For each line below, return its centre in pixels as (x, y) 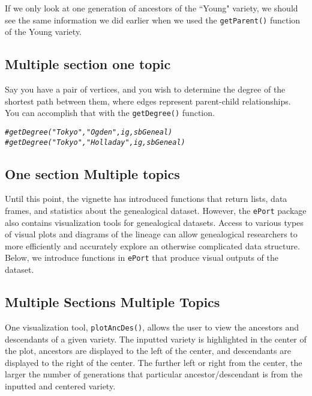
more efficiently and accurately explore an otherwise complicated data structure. (152, 245)
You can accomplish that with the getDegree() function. (110, 113)
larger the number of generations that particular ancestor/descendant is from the (154, 374)
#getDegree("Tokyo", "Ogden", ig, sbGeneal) (89, 132)
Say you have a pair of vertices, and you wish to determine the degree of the (145, 89)
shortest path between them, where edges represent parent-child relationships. (148, 101)
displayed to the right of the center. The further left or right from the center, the (154, 362)
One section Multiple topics (92, 173)
